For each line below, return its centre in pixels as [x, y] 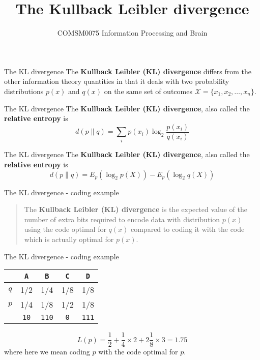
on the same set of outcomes [148, 91]
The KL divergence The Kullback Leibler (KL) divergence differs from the [128, 71]
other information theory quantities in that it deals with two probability [117, 81]
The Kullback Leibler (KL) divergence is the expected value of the [136, 209]
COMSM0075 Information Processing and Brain [132, 33]
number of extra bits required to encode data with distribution [122, 219]
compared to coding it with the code [187, 229]
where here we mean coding [47, 352]
